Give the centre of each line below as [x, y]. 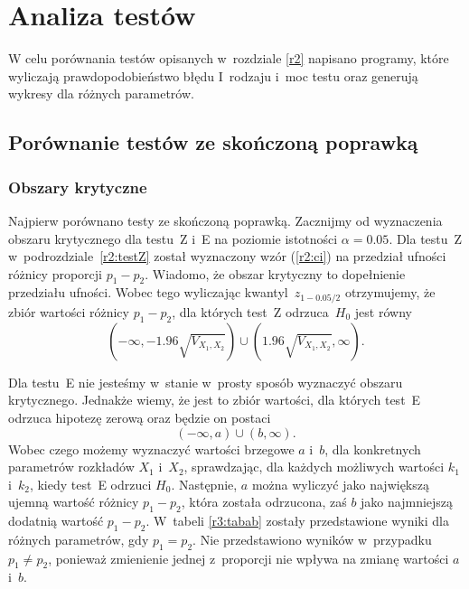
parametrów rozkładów [71, 467]
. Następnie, [204, 484]
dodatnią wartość [56, 521]
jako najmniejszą [407, 502]
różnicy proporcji [55, 273]
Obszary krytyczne [78, 187]
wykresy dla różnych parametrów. [101, 93]
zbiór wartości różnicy [69, 311]
